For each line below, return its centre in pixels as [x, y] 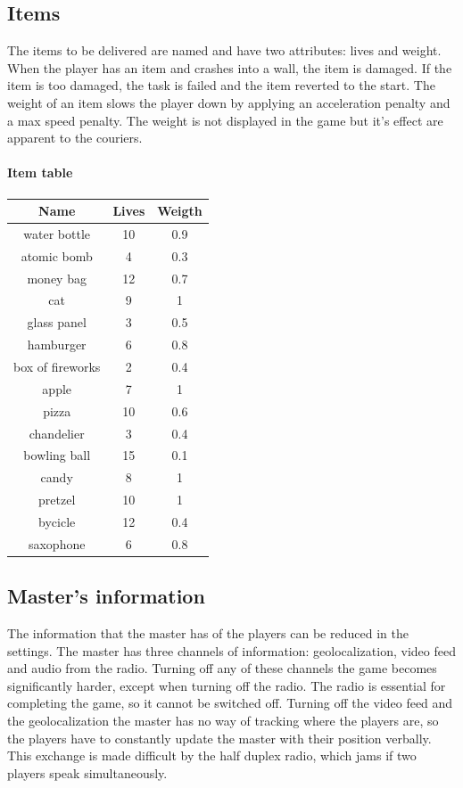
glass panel [57, 322]
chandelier [57, 433]
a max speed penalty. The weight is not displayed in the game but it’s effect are [225, 120]
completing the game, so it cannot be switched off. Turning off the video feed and [230, 703]
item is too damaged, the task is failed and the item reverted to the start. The [221, 85]
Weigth [180, 211]
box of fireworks [57, 366]
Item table [40, 172]
